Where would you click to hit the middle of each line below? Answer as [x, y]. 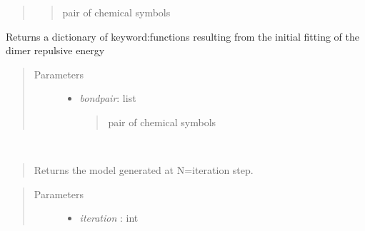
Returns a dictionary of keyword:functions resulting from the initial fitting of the [182, 36]
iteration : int [109, 218]
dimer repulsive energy [55, 50]
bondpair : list [108, 98]
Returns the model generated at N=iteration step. [144, 170]
